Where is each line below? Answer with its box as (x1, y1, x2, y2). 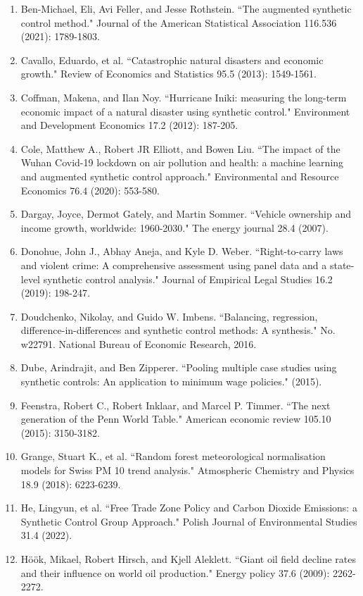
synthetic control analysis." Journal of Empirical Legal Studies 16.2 (43, 271, 333, 286)
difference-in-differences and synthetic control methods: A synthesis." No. (20, 323, 336, 337)
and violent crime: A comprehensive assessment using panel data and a (20, 257, 327, 272)
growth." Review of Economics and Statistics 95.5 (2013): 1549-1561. (20, 66, 317, 81)
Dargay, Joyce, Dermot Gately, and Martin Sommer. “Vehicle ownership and (20, 206, 351, 221)
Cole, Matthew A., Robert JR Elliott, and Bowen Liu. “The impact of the (20, 141, 340, 156)
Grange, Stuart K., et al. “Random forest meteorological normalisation (20, 449, 326, 464)
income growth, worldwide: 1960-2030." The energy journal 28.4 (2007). (20, 220, 329, 235)
